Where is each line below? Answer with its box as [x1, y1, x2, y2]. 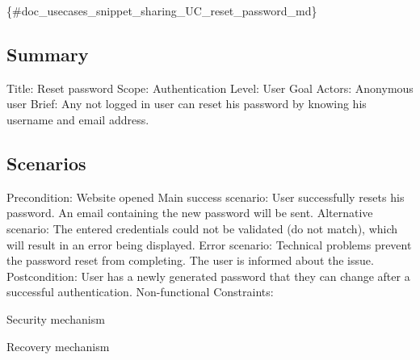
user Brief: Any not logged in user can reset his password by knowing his [6, 95, 367, 112]
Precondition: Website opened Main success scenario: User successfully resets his [6, 188, 405, 205]
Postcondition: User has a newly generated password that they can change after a [6, 267, 410, 284]
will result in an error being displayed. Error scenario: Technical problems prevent [6, 236, 412, 253]
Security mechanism [6, 310, 105, 327]
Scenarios [6, 150, 86, 175]
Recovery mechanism [6, 337, 110, 354]
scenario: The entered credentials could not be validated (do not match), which [6, 220, 398, 237]
